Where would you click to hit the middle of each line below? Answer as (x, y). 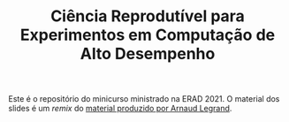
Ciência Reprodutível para (148, 16)
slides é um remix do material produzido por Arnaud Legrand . (120, 109)
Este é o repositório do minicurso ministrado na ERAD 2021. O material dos (144, 99)
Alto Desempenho (148, 54)
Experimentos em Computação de (148, 35)
